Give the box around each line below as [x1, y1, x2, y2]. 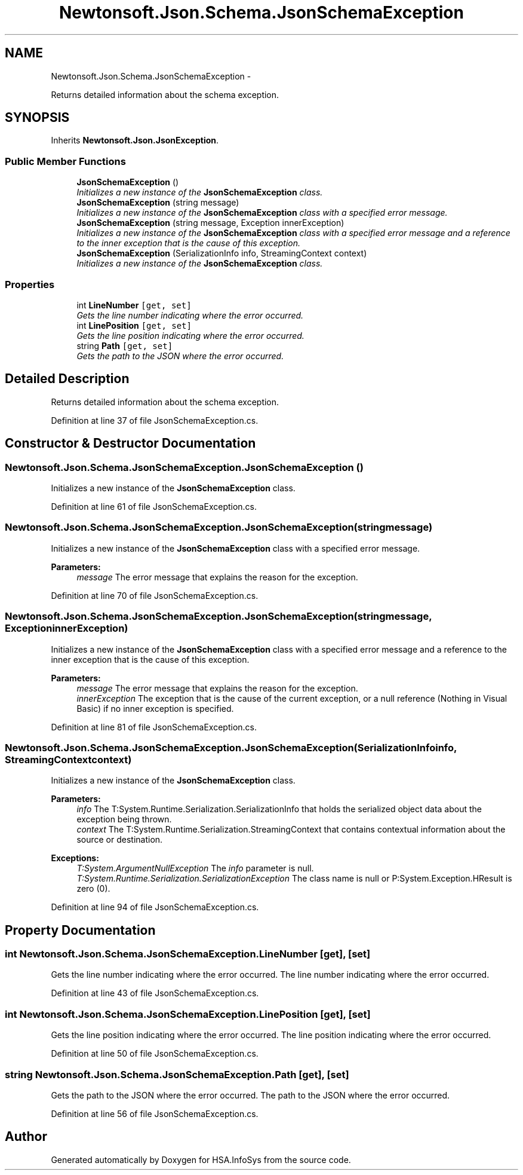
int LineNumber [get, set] [76, 299, 192, 310]
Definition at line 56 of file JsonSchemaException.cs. [51, 1108, 259, 1119]
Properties [5, 278, 55, 290]
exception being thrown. [76, 814, 172, 825]
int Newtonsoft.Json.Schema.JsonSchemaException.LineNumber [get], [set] [5, 948, 371, 960]
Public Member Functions [5, 155, 126, 167]
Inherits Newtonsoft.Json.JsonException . [51, 135, 219, 146]
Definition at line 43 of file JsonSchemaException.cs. [51, 988, 259, 999]
